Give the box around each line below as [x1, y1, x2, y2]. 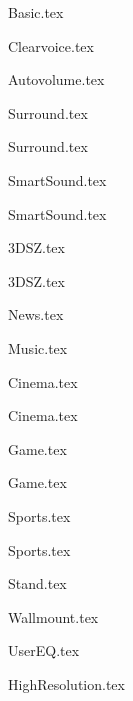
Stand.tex [8, 573, 67, 594]
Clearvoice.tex [8, 35, 94, 56]
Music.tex [8, 337, 68, 358]
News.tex [8, 304, 64, 325]
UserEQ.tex [8, 640, 80, 661]
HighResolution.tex [8, 673, 125, 694]
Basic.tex [8, 2, 64, 22]
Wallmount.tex [8, 606, 99, 627]
